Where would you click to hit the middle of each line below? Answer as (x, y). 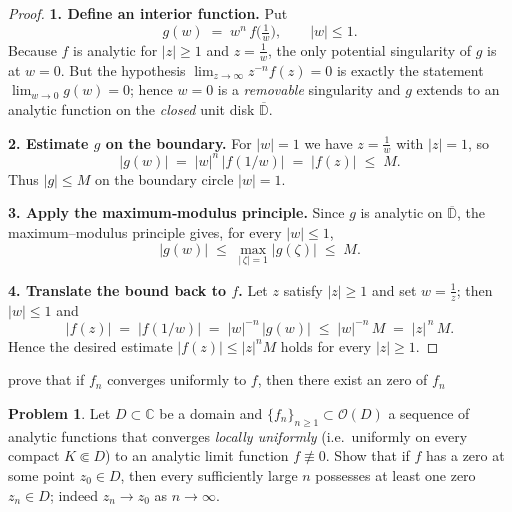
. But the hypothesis (123, 69)
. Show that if (367, 455)
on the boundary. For (178, 142)
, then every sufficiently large (209, 474)
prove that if (46, 379)
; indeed (74, 494)
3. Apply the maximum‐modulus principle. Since (176, 212)
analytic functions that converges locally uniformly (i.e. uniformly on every (238, 435)
